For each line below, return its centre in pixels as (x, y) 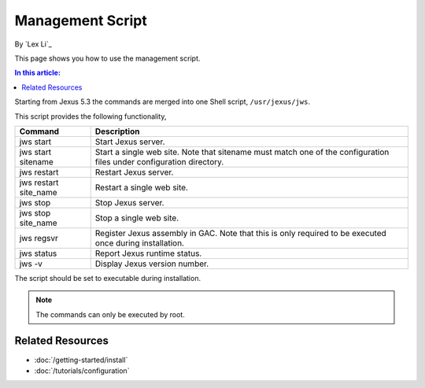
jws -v (31, 264)
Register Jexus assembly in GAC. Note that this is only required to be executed (241, 233)
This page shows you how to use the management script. (107, 58)
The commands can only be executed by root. (110, 314)
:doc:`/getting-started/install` (81, 360)
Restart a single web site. (142, 187)
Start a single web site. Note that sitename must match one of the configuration (242, 152)
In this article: (37, 73)
